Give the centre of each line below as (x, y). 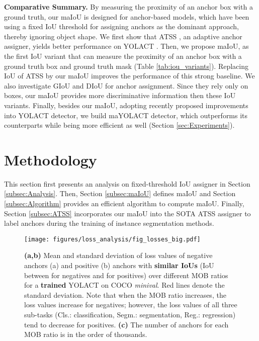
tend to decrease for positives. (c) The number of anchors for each (126, 324)
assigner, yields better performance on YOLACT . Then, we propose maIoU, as (126, 46)
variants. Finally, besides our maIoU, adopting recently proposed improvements (126, 105)
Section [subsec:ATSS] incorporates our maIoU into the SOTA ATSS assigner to (127, 213)
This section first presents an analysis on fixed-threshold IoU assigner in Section (127, 183)
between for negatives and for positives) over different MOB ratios (126, 275)
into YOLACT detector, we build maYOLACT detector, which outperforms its (126, 115)
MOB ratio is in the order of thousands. (86, 334)
